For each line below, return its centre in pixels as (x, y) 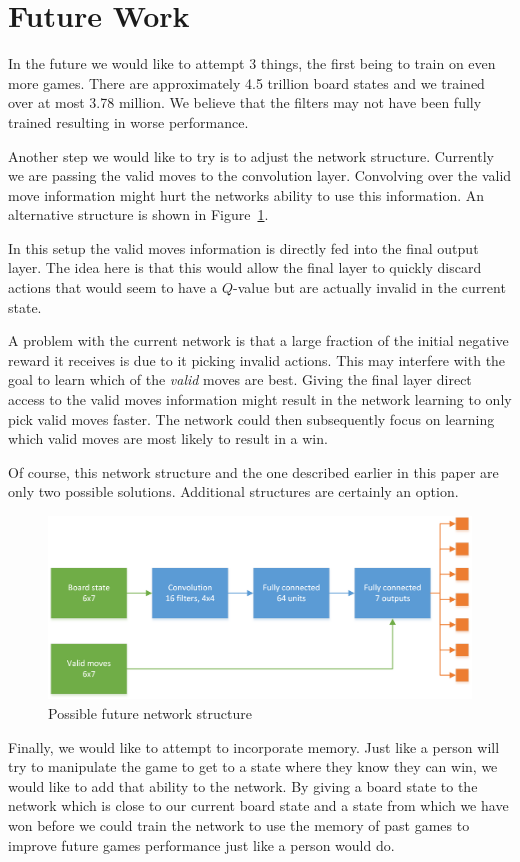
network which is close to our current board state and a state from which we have (258, 805)
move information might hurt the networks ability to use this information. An (246, 194)
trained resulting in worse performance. (128, 121)
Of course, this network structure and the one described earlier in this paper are (253, 471)
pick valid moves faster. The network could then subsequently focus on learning (251, 418)
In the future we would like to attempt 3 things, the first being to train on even (252, 63)
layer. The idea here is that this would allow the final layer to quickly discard (245, 267)
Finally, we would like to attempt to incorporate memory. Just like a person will (254, 746)
